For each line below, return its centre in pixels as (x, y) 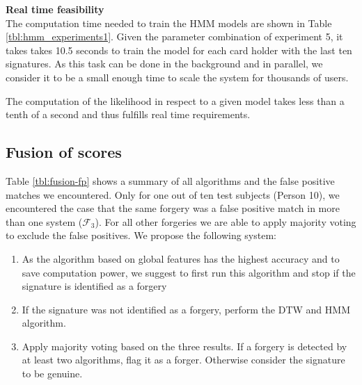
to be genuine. (52, 374)
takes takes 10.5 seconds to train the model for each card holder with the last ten (179, 50)
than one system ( (44, 221)
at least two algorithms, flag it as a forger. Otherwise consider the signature (183, 360)
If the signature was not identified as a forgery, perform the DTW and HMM (186, 309)
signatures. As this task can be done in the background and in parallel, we (164, 64)
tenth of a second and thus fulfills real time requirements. (128, 114)
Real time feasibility (55, 9)
